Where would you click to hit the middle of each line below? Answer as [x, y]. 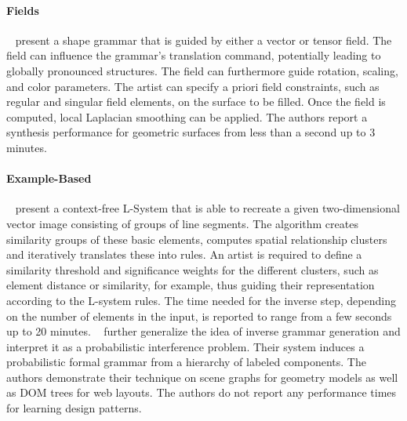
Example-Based [49, 178]
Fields [23, 10]
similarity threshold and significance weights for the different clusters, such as [193, 269]
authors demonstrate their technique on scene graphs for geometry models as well [202, 377]
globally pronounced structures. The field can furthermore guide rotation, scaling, [202, 70]
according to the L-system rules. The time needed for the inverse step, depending [201, 300]
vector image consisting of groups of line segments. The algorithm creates [182, 223]
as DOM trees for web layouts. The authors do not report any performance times [202, 392]
